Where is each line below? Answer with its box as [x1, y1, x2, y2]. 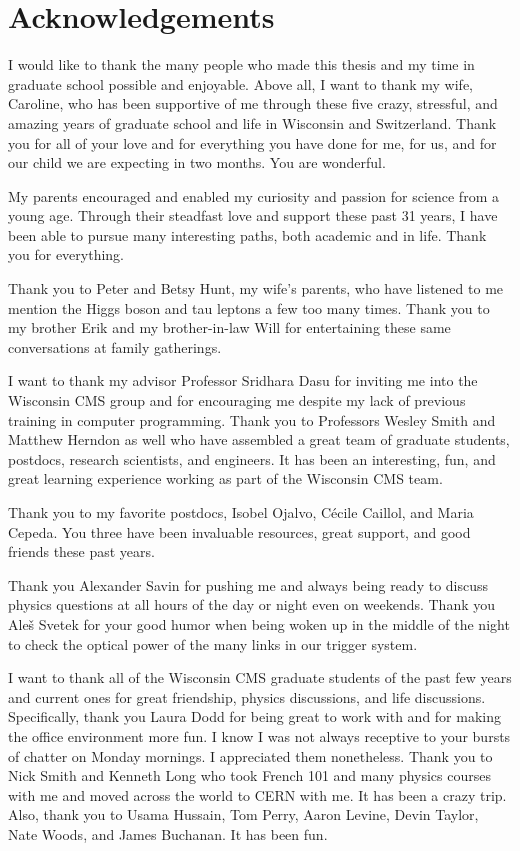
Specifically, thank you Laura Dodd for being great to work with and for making [8, 706, 501, 727]
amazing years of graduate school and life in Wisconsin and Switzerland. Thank [8, 112, 497, 133]
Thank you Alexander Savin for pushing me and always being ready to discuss [8, 574, 489, 595]
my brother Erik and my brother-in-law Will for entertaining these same [8, 317, 451, 338]
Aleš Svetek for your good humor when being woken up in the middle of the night [8, 613, 510, 634]
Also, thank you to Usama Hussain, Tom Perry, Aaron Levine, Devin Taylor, [8, 804, 479, 825]
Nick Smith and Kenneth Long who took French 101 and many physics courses [8, 765, 491, 786]
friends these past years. [8, 541, 155, 562]
